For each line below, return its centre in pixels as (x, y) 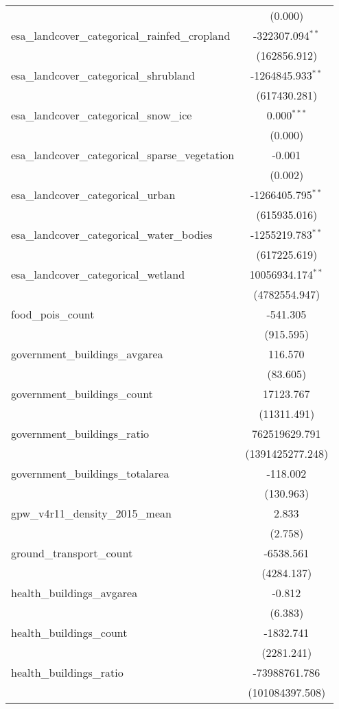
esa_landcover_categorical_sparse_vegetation (123, 155)
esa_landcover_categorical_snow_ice (102, 115)
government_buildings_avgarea (87, 354)
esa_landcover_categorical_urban (93, 195)
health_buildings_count (69, 632)
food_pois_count (53, 314)
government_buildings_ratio (80, 433)
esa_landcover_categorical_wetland (98, 274)
